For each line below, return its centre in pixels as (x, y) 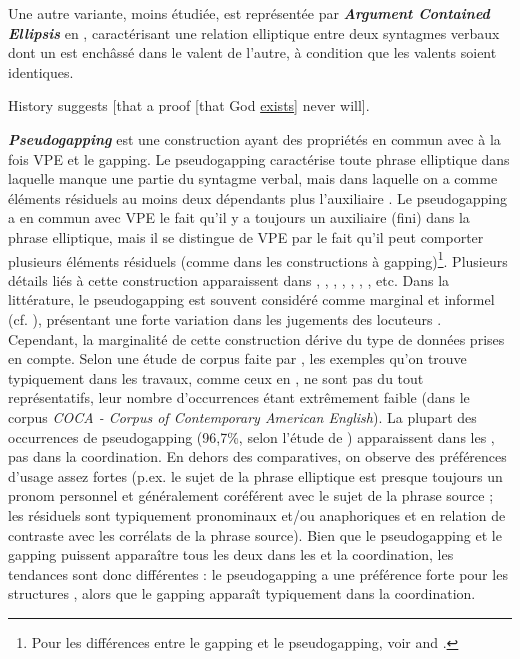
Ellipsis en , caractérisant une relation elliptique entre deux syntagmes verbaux (254, 32)
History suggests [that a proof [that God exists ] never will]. (189, 105)
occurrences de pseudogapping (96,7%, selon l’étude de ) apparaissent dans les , (251, 436)
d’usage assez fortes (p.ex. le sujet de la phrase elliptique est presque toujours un (255, 475)
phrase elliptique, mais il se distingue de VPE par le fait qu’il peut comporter (246, 236)
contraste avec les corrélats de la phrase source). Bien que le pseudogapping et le (255, 534)
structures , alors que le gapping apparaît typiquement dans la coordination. (242, 593)
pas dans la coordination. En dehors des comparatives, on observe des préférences (257, 456)
